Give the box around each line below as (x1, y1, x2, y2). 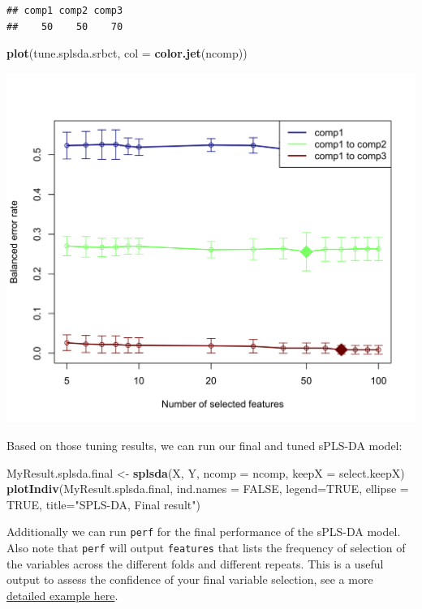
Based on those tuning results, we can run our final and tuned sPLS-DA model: (6, 437, 403, 454)
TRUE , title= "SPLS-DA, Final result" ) (6, 495, 200, 513)
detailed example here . (6, 586, 118, 603)
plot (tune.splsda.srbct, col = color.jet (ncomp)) (6, 45, 248, 62)
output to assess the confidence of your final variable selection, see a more (6, 571, 373, 588)
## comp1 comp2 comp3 (6, 5, 123, 16)
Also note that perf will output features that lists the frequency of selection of (6, 539, 406, 556)
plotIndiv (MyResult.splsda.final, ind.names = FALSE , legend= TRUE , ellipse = (6, 480, 409, 497)
